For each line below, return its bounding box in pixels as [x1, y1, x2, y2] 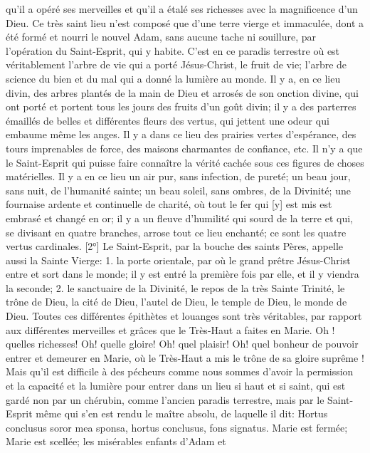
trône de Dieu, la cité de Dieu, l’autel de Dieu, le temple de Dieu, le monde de [6, 294, 347, 309]
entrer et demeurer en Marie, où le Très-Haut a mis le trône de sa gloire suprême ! [6, 350, 364, 365]
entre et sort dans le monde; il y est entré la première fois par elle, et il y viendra [6, 266, 359, 281]
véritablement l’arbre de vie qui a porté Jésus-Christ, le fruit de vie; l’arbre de [6, 57, 347, 72]
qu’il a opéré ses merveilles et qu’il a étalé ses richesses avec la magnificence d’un [6, 1, 358, 16]
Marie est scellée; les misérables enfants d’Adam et [6, 434, 226, 449]
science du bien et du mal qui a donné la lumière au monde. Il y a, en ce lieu [6, 71, 341, 85]
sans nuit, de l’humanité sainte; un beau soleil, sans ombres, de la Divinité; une [6, 182, 351, 197]
